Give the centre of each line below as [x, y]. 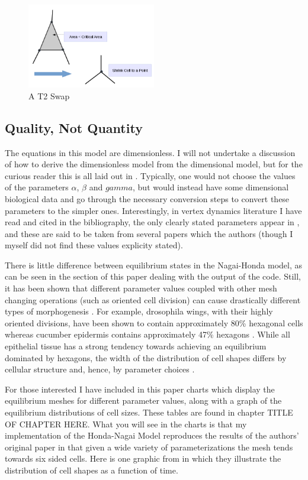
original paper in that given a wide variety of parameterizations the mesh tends [149, 447]
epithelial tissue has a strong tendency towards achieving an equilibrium [136, 346]
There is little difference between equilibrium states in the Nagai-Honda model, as [154, 265]
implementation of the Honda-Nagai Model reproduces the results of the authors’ [152, 435]
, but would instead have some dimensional [211, 187]
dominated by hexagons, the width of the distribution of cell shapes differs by [146, 357]
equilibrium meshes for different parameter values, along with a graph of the [143, 400]
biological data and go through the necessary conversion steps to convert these [147, 198]
